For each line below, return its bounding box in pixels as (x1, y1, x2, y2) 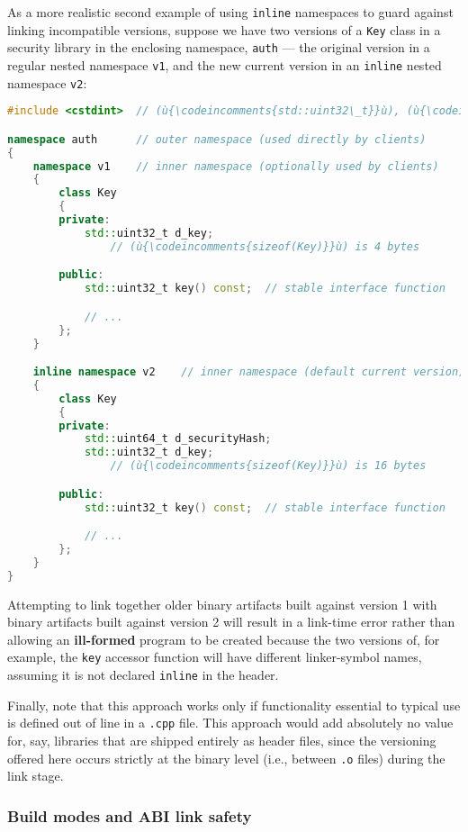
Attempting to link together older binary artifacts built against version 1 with (7, 594, 437, 613)
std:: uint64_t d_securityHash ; (84, 432, 272, 446)
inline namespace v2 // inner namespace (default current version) (32, 366, 465, 379)
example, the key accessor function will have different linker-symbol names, (7, 647, 422, 666)
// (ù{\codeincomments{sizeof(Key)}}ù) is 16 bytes (110, 459, 427, 473)
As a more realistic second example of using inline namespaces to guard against (7, 3, 454, 21)
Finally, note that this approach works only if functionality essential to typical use (7, 695, 461, 714)
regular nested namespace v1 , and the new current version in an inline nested (7, 55, 442, 74)
